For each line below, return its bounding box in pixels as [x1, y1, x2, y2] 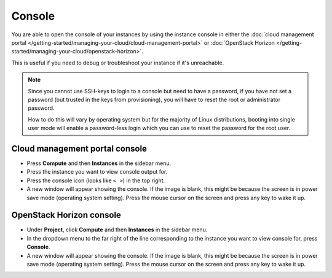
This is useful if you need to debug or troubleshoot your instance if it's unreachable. [11, 59, 224, 66]
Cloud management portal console [11, 143, 148, 153]
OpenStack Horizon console [11, 210, 121, 220]
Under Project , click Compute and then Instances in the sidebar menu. [26, 226, 208, 233]
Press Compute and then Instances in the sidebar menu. [26, 160, 172, 167]
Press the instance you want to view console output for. [26, 168, 168, 176]
